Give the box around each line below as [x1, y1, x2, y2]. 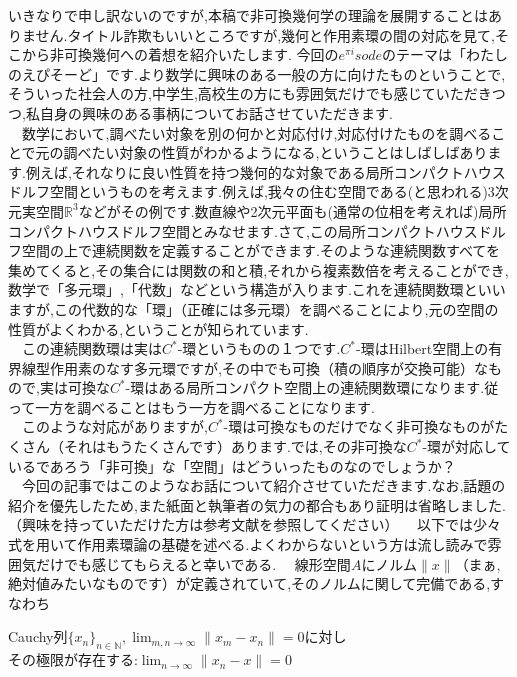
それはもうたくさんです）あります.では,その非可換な [63, 436, 407, 457]
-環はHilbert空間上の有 [355, 338, 503, 359]
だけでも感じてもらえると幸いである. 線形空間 [35, 553, 351, 574]
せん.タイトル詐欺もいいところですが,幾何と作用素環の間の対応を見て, [35, 24, 495, 45]
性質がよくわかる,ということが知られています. [8, 318, 309, 339]
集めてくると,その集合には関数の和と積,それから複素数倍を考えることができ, [8, 259, 509, 280]
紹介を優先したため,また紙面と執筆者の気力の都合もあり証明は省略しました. [8, 494, 506, 515]
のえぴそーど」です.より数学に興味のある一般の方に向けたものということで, [8, 63, 506, 84]
